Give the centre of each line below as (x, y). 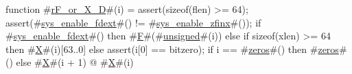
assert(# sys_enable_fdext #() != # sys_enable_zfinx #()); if (133, 22)
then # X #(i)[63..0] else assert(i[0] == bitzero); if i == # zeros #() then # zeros (172, 49)
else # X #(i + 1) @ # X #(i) (75, 62)
